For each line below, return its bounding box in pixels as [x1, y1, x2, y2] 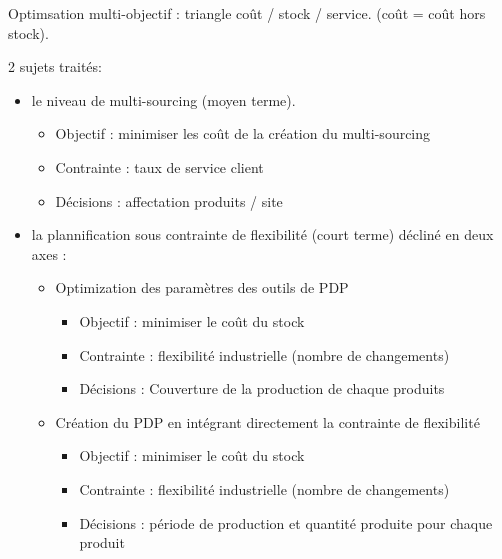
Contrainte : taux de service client [55, 156, 264, 177]
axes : [31, 243, 67, 264]
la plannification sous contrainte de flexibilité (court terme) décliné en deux [31, 224, 494, 245]
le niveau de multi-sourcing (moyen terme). [31, 89, 296, 110]
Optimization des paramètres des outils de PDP [55, 277, 349, 298]
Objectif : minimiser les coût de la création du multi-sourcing [55, 123, 431, 144]
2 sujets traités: [8, 56, 102, 77]
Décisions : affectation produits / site [55, 190, 283, 211]
